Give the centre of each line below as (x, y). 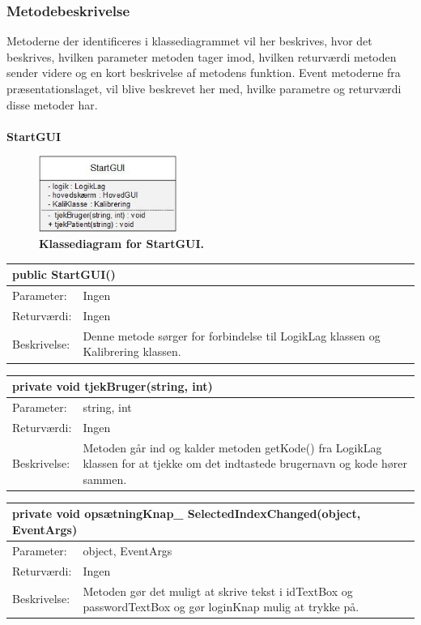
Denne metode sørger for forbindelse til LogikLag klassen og (232, 335)
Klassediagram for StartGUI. (122, 244)
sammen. (105, 479)
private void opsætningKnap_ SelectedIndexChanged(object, (187, 514)
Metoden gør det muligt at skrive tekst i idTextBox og (218, 591)
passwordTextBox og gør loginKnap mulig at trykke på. (221, 607)
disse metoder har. (52, 104)
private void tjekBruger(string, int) (113, 386)
